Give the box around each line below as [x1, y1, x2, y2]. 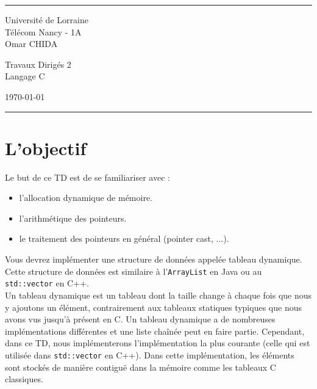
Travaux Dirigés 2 [5, 57, 71, 70]
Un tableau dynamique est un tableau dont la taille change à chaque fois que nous [5, 288, 312, 301]
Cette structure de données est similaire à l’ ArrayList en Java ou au [5, 264, 262, 277]
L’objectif [5, 135, 87, 160]
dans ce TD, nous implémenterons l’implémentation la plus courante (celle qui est [5, 336, 310, 349]
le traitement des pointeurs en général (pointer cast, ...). [19, 232, 229, 245]
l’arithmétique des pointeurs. [19, 211, 127, 224]
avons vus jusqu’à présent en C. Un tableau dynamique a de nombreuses [5, 313, 276, 325]
